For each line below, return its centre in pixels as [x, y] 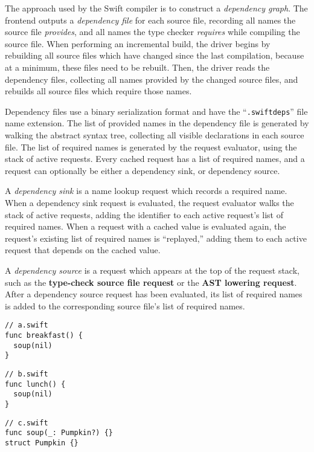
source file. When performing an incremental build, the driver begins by [138, 43]
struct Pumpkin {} [42, 443]
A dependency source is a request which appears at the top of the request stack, [152, 270]
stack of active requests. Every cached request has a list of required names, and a [155, 159]
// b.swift [27, 374]
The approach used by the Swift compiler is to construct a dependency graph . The [156, 8]
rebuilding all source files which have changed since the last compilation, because [155, 55]
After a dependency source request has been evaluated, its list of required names [154, 294]
